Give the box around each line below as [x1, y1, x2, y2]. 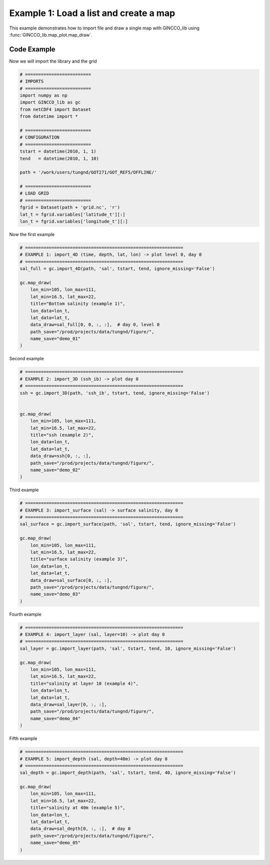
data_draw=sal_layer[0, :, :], [30, 702, 107, 707]
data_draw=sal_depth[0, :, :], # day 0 [30, 826, 131, 831]
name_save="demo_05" [30, 840, 81, 845]
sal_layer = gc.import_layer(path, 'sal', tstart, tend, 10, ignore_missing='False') [19, 645, 236, 651]
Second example [9, 356, 44, 362]
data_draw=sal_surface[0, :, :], [30, 577, 112, 583]
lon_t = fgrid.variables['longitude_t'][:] [19, 219, 128, 225]
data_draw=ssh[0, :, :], [30, 453, 91, 459]
